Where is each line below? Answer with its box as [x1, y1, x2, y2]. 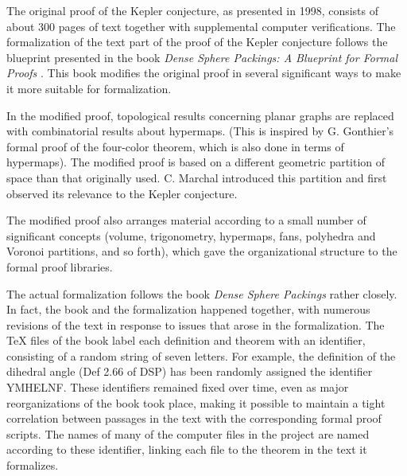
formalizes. [6, 457, 59, 474]
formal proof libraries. [6, 258, 113, 275]
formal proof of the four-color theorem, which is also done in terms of [6, 138, 344, 154]
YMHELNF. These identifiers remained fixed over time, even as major [6, 379, 349, 396]
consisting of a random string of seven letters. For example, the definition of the [6, 347, 396, 364]
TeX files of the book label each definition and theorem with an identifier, [6, 332, 366, 349]
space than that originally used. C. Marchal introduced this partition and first [6, 169, 387, 185]
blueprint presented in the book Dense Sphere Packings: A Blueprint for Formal [6, 49, 398, 65]
